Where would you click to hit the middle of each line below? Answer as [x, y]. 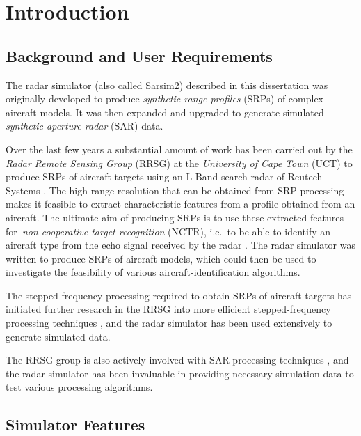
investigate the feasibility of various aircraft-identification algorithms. [153, 272]
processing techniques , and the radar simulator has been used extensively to [169, 323]
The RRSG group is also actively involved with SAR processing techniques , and [177, 360]
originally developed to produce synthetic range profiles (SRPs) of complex [165, 99]
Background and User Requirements [139, 55]
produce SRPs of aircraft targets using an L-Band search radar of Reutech [164, 177]
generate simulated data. [58, 336]
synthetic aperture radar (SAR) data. [85, 126]
